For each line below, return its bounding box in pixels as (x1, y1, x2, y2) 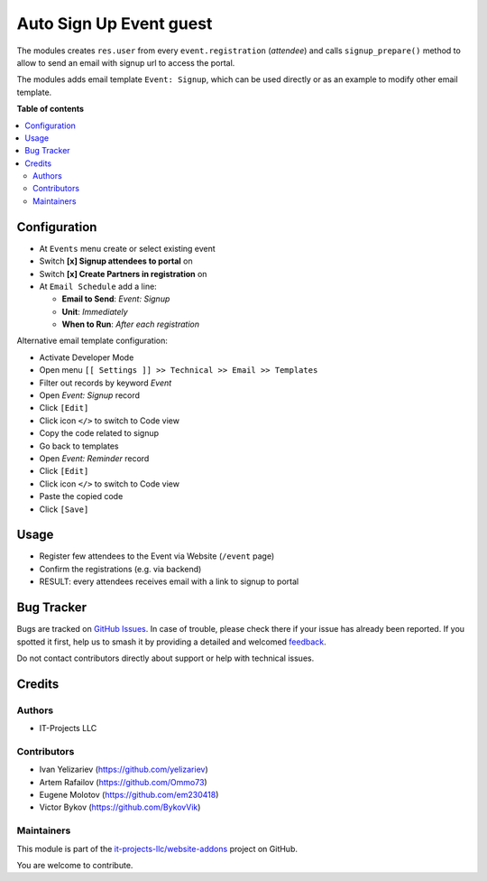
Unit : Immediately (61, 306, 128, 317)
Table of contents (16, 104, 85, 115)
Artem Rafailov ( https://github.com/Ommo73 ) (39, 776, 207, 787)
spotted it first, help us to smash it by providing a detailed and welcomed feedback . (16, 636, 326, 647)
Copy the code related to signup (39, 428, 160, 439)
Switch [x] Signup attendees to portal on (39, 255, 193, 266)
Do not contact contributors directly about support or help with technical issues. (16, 653, 315, 663)
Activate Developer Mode (39, 352, 134, 363)
